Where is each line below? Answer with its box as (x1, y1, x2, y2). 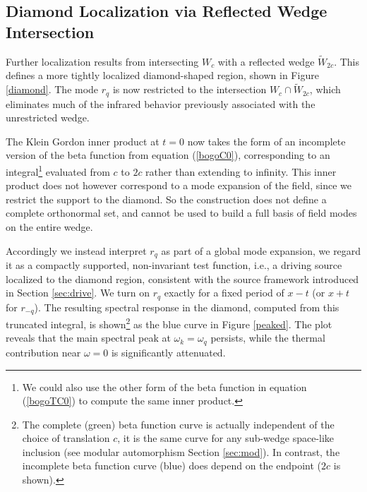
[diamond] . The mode (6, 82, 99, 97)
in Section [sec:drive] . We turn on (6, 285, 150, 300)
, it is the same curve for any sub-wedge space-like (117, 431, 335, 445)
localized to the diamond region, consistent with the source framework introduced (6, 271, 359, 286)
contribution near (6, 344, 81, 359)
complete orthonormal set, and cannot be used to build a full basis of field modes (6, 205, 357, 220)
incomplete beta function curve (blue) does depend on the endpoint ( (22, 458, 322, 473)
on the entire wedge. (6, 220, 93, 234)
